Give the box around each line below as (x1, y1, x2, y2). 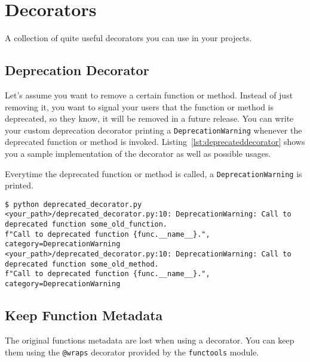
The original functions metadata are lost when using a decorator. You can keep (5, 333, 294, 346)
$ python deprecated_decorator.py (5, 200, 142, 209)
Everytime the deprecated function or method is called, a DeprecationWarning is (5, 167, 302, 180)
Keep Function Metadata (5, 306, 163, 324)
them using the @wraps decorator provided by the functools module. (5, 345, 259, 358)
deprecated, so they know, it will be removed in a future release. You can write (5, 112, 294, 125)
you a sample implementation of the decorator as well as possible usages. (5, 147, 271, 159)
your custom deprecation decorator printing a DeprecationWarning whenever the (5, 123, 302, 136)
